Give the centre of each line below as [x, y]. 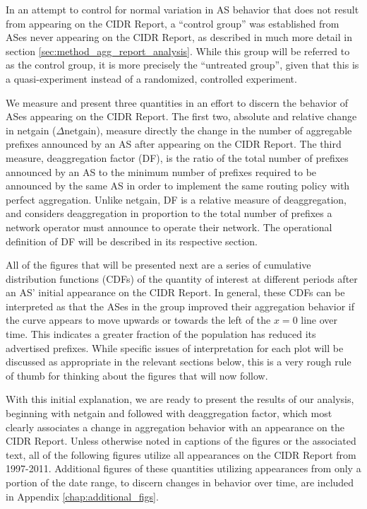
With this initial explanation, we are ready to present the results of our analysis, [180, 399]
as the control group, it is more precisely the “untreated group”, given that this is [182, 65]
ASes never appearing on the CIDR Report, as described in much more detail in [179, 37]
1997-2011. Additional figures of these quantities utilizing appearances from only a [183, 468]
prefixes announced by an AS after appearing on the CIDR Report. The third [174, 144]
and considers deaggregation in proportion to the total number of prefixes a [169, 213]
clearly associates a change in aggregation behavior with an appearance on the [175, 427]
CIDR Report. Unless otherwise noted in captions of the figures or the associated [181, 441]
